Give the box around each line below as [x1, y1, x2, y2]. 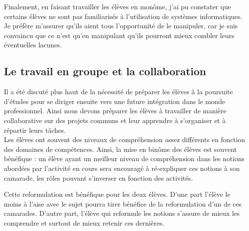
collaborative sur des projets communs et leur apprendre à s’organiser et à [4, 115, 226, 125]
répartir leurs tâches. [4, 125, 66, 135]
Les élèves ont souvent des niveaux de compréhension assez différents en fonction [4, 134, 245, 145]
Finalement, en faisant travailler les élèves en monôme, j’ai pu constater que [4, 1, 231, 11]
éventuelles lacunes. [4, 40, 62, 50]
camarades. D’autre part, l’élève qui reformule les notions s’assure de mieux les [4, 208, 240, 218]
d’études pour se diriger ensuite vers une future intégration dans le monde [4, 96, 225, 106]
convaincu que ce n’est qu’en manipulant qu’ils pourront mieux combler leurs [4, 30, 234, 40]
